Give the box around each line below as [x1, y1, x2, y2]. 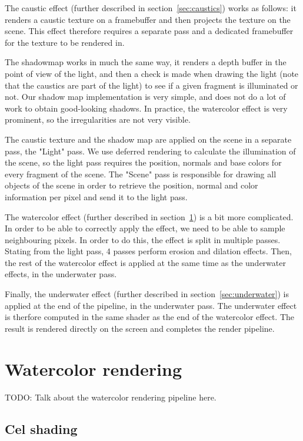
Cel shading [5, 419, 78, 437]
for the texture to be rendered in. [5, 36, 125, 48]
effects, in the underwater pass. [5, 268, 117, 280]
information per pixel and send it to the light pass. [5, 190, 188, 203]
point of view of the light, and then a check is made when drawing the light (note [5, 67, 299, 79]
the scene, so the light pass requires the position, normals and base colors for [5, 156, 282, 169]
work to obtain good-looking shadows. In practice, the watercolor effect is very [5, 102, 288, 114]
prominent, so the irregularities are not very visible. [5, 113, 191, 126]
